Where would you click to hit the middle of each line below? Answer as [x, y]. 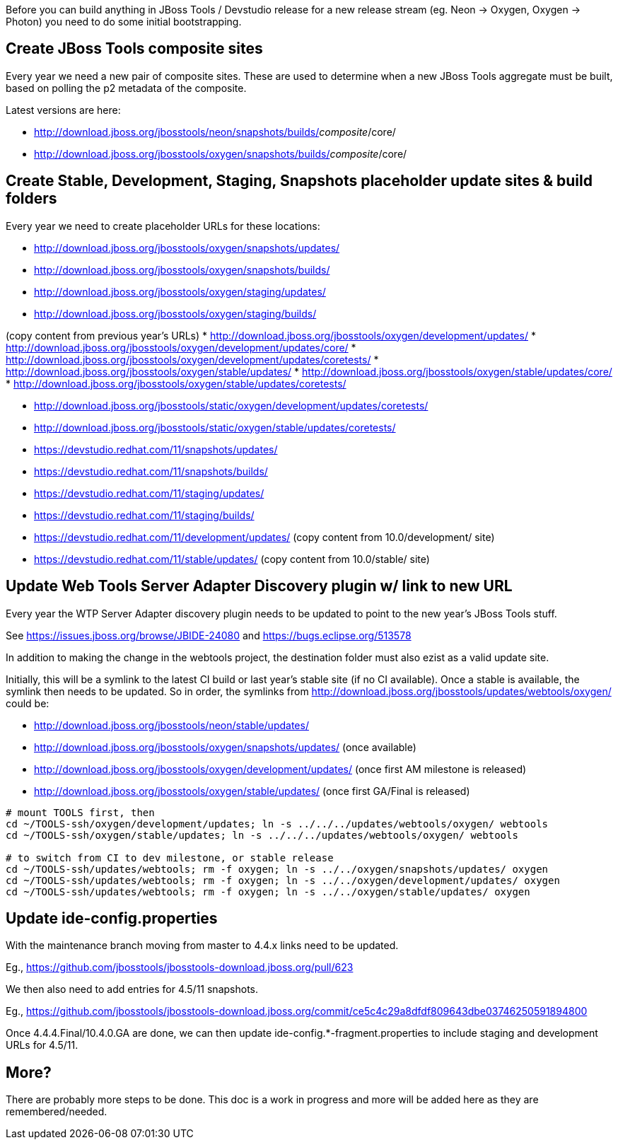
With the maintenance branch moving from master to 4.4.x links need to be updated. [202, 946]
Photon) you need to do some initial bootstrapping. [124, 22]
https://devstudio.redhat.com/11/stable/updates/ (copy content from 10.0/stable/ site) [232, 559]
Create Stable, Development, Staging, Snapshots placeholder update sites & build [299, 181]
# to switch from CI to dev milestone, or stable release [170, 858]
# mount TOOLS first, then [80, 812]
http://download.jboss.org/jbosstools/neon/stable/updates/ [171, 725]
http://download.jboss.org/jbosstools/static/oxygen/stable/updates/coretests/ [215, 427]
